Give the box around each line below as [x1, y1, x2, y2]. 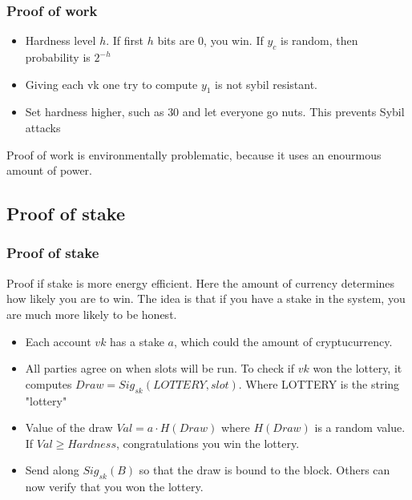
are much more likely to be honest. [6, 305, 177, 322]
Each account [25, 333, 91, 349]
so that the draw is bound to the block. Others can [139, 462, 390, 478]
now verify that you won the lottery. [25, 478, 204, 495]
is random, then [280, 32, 358, 49]
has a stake [110, 333, 164, 349]
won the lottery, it [313, 360, 402, 377]
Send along [25, 462, 79, 478]
